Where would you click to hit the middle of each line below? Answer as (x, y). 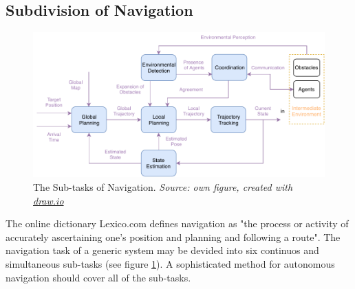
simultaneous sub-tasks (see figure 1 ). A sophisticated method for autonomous (170, 263)
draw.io (49, 200)
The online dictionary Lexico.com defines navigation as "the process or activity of (177, 223)
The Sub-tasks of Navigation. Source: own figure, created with (163, 186)
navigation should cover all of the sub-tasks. (98, 277)
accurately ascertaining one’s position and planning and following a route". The (173, 236)
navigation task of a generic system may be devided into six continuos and (162, 250)
